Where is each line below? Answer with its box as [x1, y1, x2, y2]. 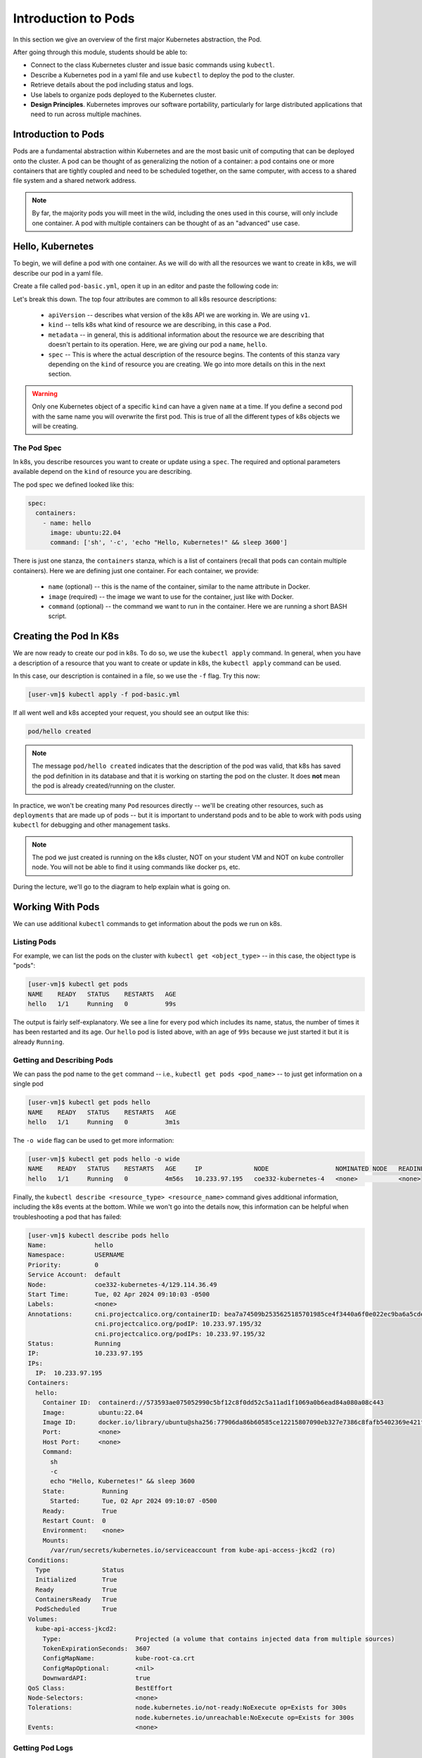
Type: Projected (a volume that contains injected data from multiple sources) [42, 1635, 395, 1643]
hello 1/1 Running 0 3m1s [27, 1118, 181, 1127]
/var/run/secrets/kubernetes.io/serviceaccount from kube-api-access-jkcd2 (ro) [50, 1546, 336, 1554]
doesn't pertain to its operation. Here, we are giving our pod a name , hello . [48, 340, 267, 349]
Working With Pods [13, 901, 100, 913]
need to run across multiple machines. [30, 110, 142, 119]
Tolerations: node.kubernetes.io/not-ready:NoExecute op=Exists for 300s [27, 1704, 347, 1712]
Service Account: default [27, 1271, 121, 1279]
